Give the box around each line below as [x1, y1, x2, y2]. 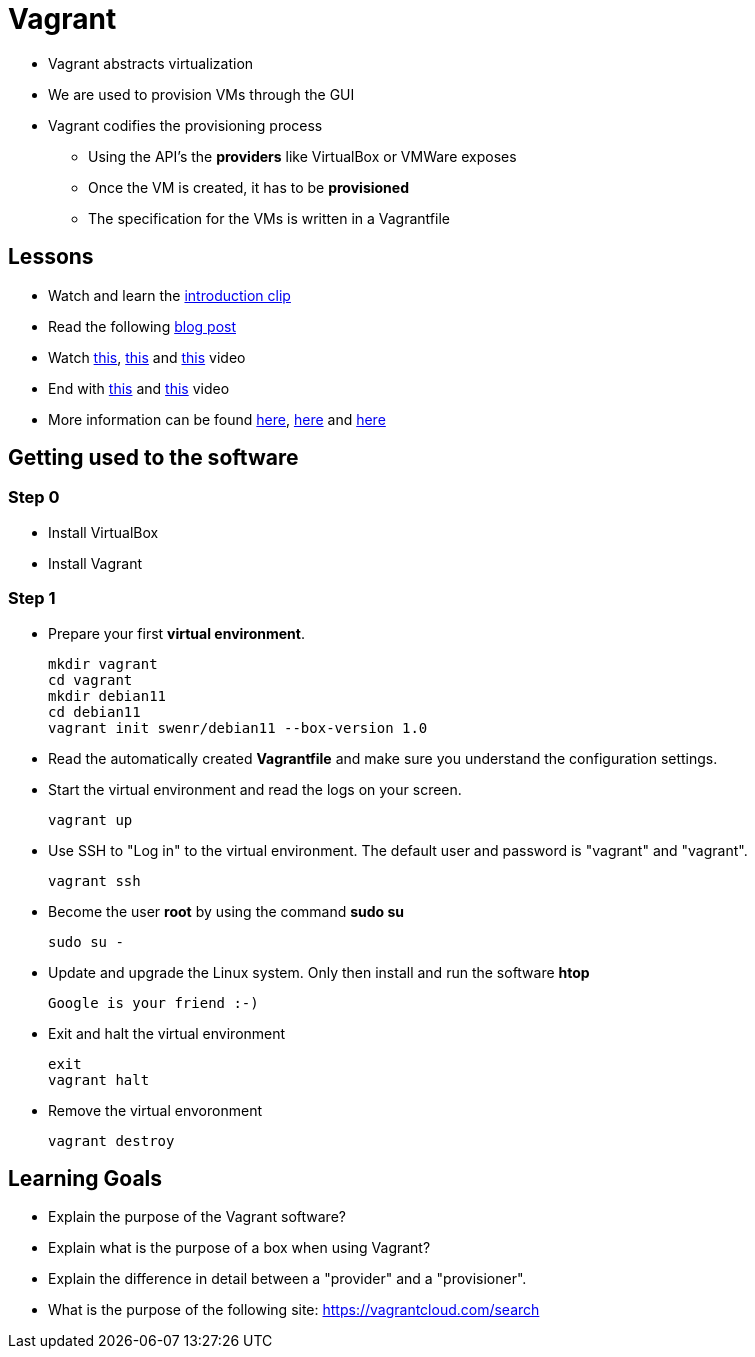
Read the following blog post [48, 317, 236, 335]
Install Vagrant [48, 554, 143, 572]
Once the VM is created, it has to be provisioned [88, 178, 409, 196]
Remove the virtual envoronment [48, 1101, 262, 1119]
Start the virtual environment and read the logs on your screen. [48, 780, 462, 798]
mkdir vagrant [48, 655, 158, 672]
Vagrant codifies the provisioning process [48, 116, 323, 134]
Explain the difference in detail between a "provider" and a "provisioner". [48, 1270, 527, 1288]
